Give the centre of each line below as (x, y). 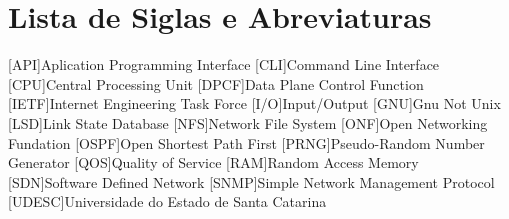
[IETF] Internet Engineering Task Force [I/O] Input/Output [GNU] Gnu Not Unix (254, 103)
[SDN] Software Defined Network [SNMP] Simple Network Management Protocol (251, 181)
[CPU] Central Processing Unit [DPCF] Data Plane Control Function (216, 83)
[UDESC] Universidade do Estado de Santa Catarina (167, 201)
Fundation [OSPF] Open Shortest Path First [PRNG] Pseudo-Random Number (246, 142)
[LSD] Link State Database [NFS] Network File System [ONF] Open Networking (248, 122)
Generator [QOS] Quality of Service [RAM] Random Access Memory (213, 162)
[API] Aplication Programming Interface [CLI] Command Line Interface (224, 64)
